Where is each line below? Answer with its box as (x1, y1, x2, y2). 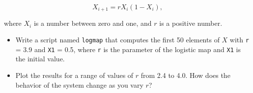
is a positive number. (159, 18, 223, 28)
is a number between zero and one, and (33, 18, 152, 28)
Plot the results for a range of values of (15, 70, 134, 80)
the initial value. (15, 54, 65, 64)
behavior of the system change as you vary (15, 79, 143, 90)
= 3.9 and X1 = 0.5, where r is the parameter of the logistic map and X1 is (15, 44, 241, 54)
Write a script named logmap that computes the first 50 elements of (15, 35, 220, 45)
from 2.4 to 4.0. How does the (141, 70, 230, 80)
